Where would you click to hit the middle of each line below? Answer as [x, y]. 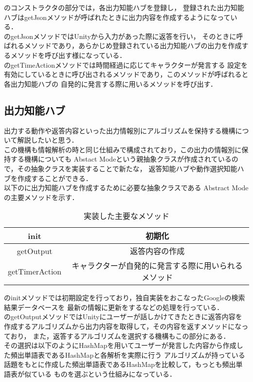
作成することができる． [55, 178]
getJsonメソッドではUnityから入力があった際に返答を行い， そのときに [123, 36]
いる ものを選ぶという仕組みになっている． [107, 374]
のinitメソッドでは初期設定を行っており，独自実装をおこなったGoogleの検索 [125, 298]
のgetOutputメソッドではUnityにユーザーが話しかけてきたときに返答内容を [123, 317]
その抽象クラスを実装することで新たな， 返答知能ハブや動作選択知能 [127, 168]
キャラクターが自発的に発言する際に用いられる [157, 266]
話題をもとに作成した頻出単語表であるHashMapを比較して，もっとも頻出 [120, 364]
